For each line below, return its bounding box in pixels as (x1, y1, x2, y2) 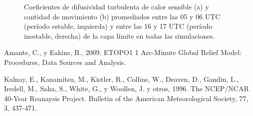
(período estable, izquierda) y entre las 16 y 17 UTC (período (24, 21, 213, 31)
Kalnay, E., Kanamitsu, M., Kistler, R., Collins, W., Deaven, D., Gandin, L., (4, 73, 239, 84)
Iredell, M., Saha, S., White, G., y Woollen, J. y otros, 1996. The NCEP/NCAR (4, 83, 249, 94)
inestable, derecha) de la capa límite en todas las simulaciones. (24, 30, 215, 41)
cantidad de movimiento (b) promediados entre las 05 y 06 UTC (24, 11, 221, 21)
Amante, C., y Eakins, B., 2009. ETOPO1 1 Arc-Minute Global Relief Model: (4, 47, 242, 58)
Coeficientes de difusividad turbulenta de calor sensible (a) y (24, 1, 209, 11)
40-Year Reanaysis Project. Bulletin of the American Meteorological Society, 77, (4, 93, 249, 103)
